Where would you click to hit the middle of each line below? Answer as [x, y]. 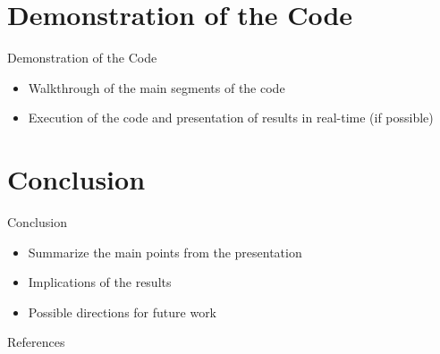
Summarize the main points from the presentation [165, 252]
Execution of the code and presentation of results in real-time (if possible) [231, 118]
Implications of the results [100, 282]
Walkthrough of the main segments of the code [157, 87]
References [36, 342]
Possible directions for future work [123, 312]
